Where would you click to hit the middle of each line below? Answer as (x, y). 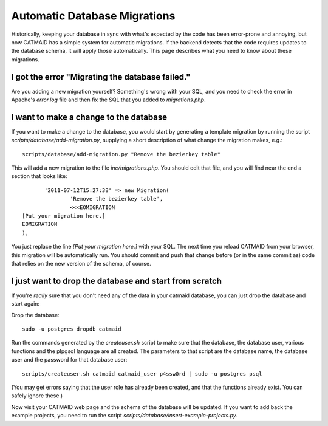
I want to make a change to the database (89, 117)
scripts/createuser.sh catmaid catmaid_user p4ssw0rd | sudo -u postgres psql (142, 373)
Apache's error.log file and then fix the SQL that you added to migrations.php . (108, 100)
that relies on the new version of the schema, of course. (81, 263)
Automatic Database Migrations (93, 16)
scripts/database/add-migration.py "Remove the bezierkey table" (121, 154)
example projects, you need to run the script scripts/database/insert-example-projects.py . (125, 416)
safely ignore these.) (37, 396)
